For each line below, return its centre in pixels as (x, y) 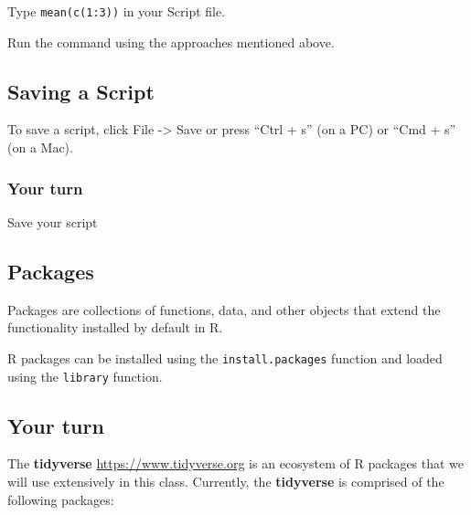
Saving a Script (81, 91)
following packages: (61, 499)
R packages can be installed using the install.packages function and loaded (225, 357)
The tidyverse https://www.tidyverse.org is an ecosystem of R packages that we (236, 463)
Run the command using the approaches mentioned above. (171, 42)
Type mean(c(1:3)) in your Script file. (117, 11)
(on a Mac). (40, 147)
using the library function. (85, 376)
